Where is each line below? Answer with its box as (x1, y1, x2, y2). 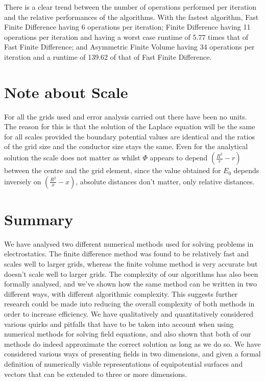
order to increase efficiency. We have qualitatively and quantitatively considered (4, 308, 253, 319)
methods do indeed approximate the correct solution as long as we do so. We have (4, 338, 261, 349)
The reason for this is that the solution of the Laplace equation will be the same (4, 121, 255, 132)
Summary (4, 208, 74, 229)
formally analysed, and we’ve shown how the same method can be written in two (4, 278, 257, 289)
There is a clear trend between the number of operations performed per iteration (4, 2, 257, 12)
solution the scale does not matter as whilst (4, 152, 140, 163)
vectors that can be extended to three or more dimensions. (4, 368, 187, 379)
